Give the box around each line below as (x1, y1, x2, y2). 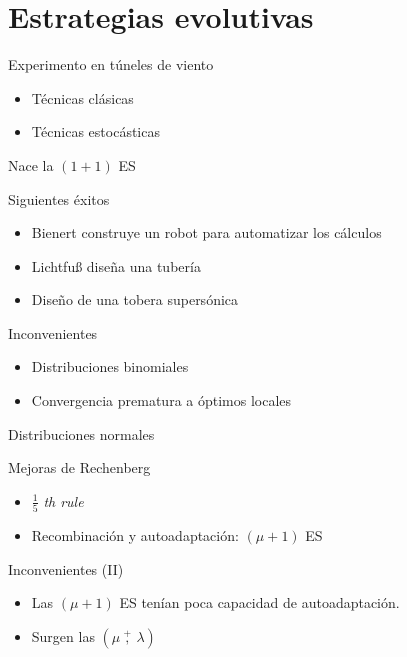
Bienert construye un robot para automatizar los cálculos (31, 222, 382, 243)
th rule (43, 490, 84, 511)
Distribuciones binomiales (31, 356, 189, 377)
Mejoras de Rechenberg (8, 457, 151, 478)
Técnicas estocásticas (31, 121, 160, 142)
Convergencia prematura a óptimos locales (31, 390, 292, 411)
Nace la (8, 154, 54, 175)
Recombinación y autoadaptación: (31, 525, 239, 546)
